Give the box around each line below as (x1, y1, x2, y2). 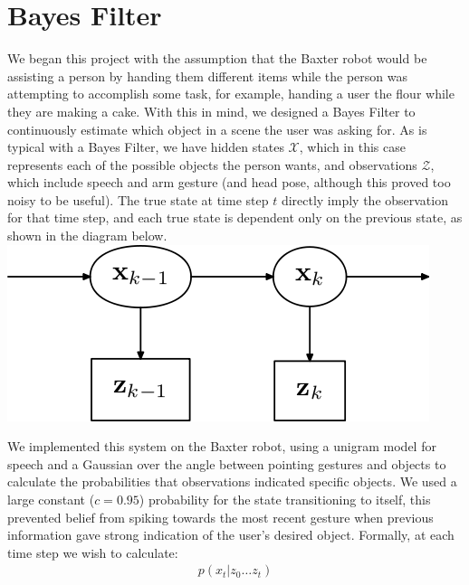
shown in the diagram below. (7, 226, 167, 245)
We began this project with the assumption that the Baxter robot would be (7, 49, 427, 68)
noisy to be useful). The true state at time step (7, 190, 269, 209)
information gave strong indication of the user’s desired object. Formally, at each (7, 525, 455, 544)
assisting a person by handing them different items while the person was (7, 66, 408, 85)
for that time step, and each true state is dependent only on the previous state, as (7, 208, 463, 227)
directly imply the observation (281, 190, 448, 209)
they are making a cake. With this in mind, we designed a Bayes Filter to (7, 101, 416, 120)
